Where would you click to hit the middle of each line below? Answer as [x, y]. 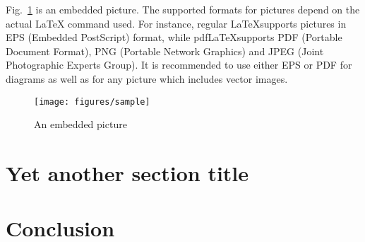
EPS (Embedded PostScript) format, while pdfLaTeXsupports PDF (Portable [174, 37]
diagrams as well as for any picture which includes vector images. [147, 78]
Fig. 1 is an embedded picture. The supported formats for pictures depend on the [183, 9]
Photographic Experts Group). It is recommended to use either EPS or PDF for [179, 65]
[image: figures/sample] [92, 102]
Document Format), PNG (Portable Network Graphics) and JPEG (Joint [165, 51]
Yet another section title [127, 173]
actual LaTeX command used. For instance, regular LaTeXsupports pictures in [176, 23]
